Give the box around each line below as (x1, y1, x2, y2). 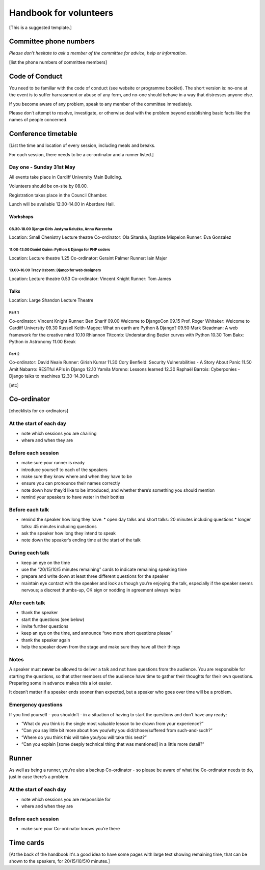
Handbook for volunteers (9, 7, 114, 18)
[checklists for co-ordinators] (9, 408, 69, 414)
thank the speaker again (21, 637, 71, 643)
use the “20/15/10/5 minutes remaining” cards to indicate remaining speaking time (21, 566, 187, 572)
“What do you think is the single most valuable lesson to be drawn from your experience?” (21, 721, 204, 727)
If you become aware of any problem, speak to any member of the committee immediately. (9, 101, 192, 107)
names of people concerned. (9, 117, 68, 123)
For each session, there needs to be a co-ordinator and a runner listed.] (9, 151, 154, 157)
